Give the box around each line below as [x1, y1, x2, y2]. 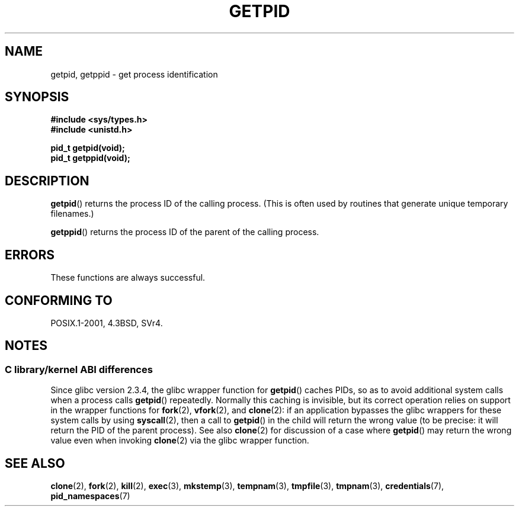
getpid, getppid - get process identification [50, 69, 218, 79]
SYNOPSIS [5, 89, 69, 105]
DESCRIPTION [5, 173, 89, 188]
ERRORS [5, 247, 55, 262]
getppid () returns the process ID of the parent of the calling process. [50, 227, 319, 237]
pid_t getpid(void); [50, 143, 125, 153]
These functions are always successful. [50, 272, 206, 283]
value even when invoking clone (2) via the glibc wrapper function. [50, 435, 309, 446]
